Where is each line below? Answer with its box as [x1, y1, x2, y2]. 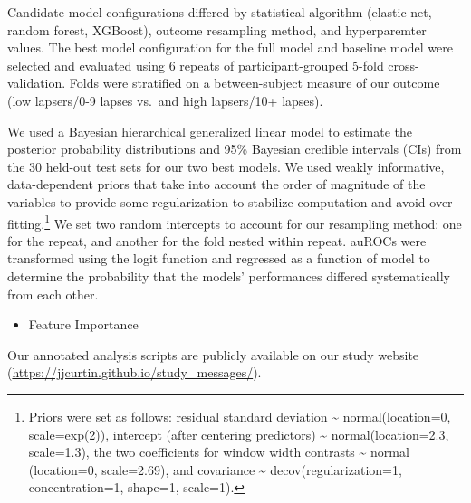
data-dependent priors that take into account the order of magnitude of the [7, 175, 426, 194]
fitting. [7, 214, 45, 233]
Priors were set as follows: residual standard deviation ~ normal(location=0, [28, 406, 451, 425]
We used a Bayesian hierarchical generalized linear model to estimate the [7, 121, 412, 140]
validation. [7, 73, 66, 92]
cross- [388, 55, 419, 74]
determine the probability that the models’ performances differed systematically [7, 266, 450, 285]
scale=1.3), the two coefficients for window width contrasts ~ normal [28, 442, 409, 461]
